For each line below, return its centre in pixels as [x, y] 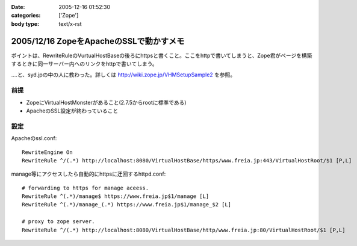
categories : [26, 16]
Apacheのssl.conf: [34, 138]
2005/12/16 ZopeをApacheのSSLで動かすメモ [98, 41]
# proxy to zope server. [58, 222]
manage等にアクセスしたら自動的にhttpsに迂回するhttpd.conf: [88, 174]
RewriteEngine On [47, 152]
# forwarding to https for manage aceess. [85, 188]
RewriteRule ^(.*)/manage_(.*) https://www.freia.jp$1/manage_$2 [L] [127, 205]
